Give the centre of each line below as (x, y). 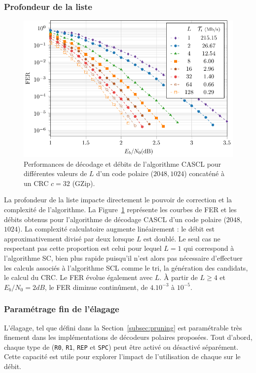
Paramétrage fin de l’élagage (62, 309)
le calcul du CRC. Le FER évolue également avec (78, 277)
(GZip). (84, 183)
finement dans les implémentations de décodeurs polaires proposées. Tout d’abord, (128, 337)
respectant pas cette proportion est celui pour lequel (83, 248)
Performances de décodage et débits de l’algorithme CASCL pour (123, 163)
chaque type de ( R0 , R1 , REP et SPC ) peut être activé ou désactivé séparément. (121, 347)
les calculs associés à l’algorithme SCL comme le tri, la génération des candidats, (126, 267)
